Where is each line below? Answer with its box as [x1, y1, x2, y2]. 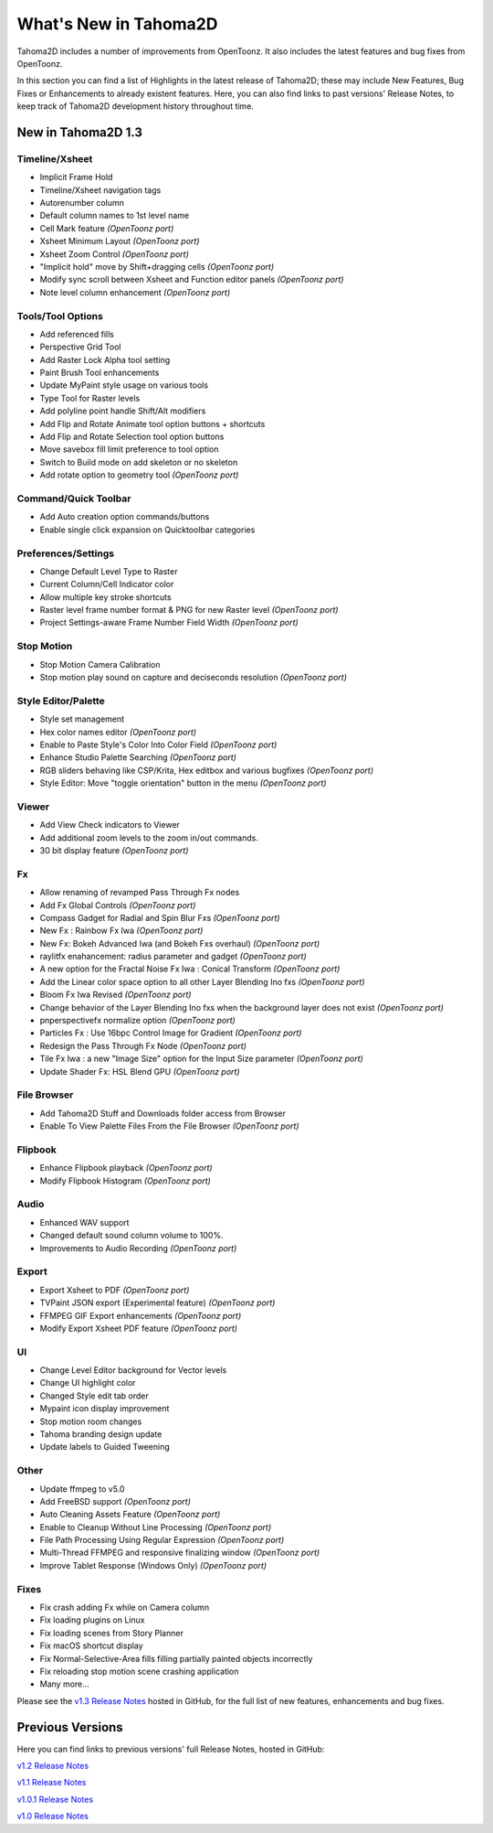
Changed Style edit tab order [39, 1390, 150, 1401]
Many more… [39, 1678, 90, 1689]
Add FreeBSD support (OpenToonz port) [39, 1495, 192, 1506]
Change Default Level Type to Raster [39, 565, 178, 576]
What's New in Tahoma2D [16, 14, 218, 34]
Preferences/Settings [16, 547, 114, 560]
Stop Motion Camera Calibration [39, 659, 161, 670]
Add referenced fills [39, 328, 114, 339]
